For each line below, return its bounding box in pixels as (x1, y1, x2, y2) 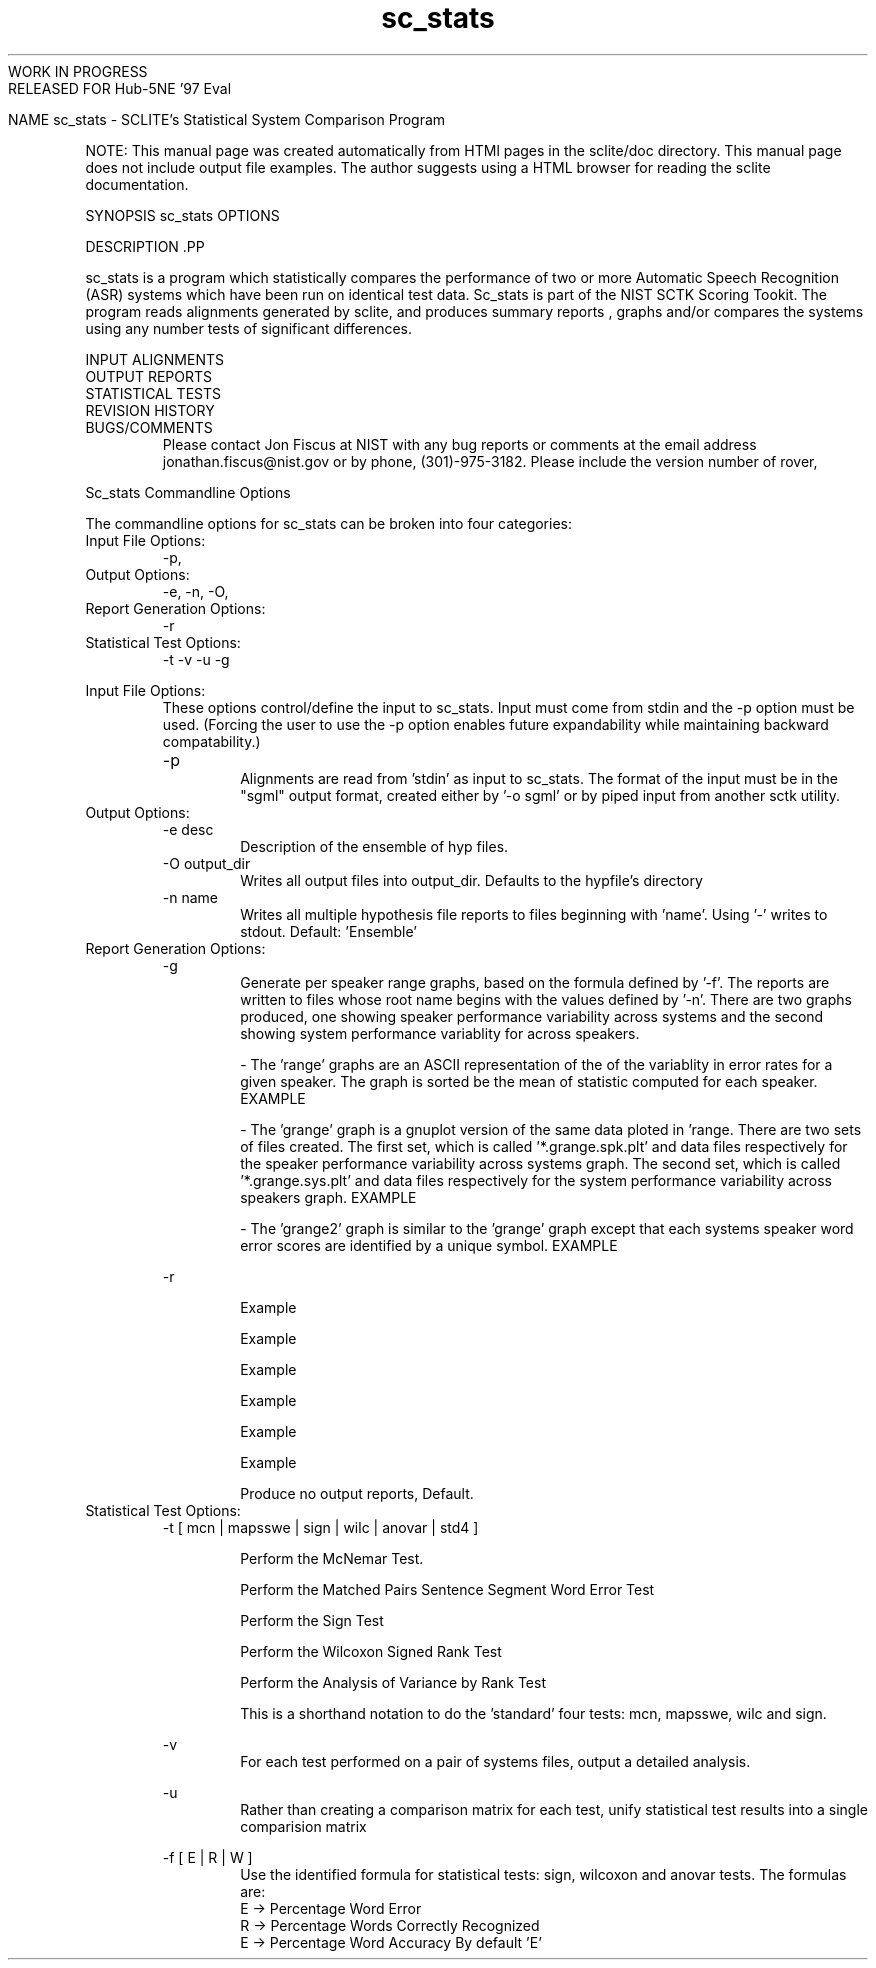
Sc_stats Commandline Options (85, 483, 291, 501)
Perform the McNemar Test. (240, 1549, 424, 1567)
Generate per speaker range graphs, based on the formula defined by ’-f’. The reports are (240, 973, 830, 991)
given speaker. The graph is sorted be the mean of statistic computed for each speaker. (240, 1072, 818, 1090)
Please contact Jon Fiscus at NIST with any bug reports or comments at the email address (162, 435, 757, 453)
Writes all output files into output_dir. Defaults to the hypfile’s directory (240, 871, 703, 889)
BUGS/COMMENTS (85, 418, 213, 436)
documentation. (85, 175, 189, 193)
